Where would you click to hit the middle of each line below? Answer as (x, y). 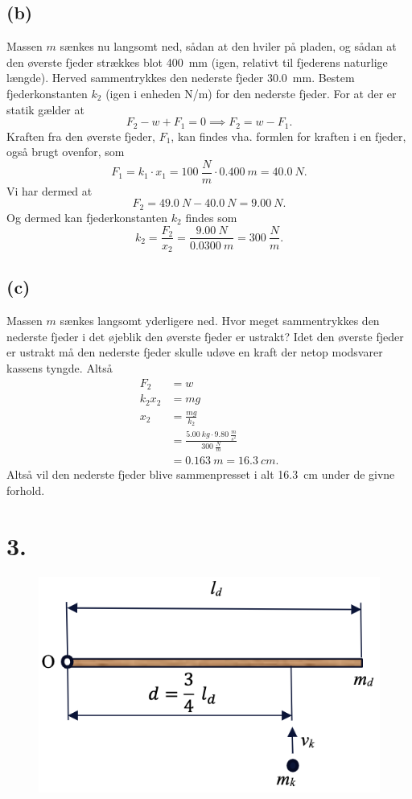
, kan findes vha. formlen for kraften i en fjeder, (288, 136)
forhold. (26, 490)
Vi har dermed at (49, 190)
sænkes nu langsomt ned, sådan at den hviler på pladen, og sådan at (228, 46)
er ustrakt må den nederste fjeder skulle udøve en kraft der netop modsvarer (195, 352)
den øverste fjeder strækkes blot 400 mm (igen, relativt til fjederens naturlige (197, 62)
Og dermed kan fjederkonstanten (87, 217)
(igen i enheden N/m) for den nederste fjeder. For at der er (251, 93)
